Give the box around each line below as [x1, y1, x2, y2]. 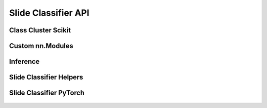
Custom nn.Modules [9, 42, 74, 50]
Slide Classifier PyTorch [9, 89, 85, 97]
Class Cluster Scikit [9, 26, 71, 34]
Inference [9, 57, 40, 66]
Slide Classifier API [9, 7, 89, 18]
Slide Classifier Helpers [9, 73, 84, 81]
